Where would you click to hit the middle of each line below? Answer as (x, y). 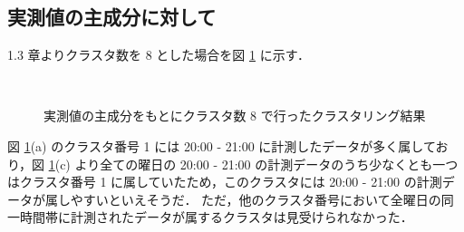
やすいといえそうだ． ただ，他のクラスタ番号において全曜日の (256, 199)
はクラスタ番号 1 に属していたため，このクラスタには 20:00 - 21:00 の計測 (225, 182)
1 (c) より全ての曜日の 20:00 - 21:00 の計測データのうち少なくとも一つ (253, 164)
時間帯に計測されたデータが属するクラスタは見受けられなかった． (216, 217)
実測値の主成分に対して (112, 17)
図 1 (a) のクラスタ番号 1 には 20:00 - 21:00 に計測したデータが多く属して (222, 145)
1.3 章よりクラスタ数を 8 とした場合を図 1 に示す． (159, 55)
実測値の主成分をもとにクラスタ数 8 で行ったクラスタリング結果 (235, 116)
